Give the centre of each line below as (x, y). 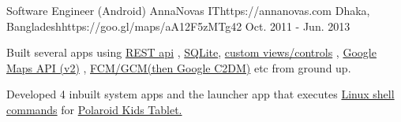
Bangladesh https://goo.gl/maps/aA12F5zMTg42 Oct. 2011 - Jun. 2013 (178, 26)
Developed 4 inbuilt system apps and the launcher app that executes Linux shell (200, 94)
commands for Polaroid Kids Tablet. (94, 109)
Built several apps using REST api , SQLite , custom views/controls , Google (191, 52)
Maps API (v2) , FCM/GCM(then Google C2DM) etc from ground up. (179, 67)
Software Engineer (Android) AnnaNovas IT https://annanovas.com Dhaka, (188, 10)
